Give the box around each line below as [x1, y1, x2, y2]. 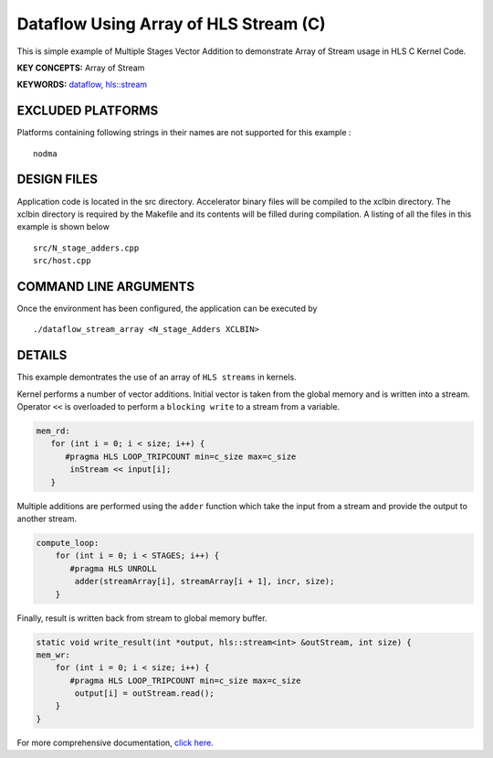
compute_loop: [36, 538, 100, 548]
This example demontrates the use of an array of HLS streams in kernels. [16, 371, 297, 383]
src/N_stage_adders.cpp [33, 242, 140, 253]
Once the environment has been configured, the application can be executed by [16, 303, 318, 314]
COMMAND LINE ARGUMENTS [16, 279, 195, 294]
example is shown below [16, 221, 110, 232]
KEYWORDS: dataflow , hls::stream [16, 79, 148, 91]
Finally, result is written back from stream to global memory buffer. [16, 613, 267, 624]
